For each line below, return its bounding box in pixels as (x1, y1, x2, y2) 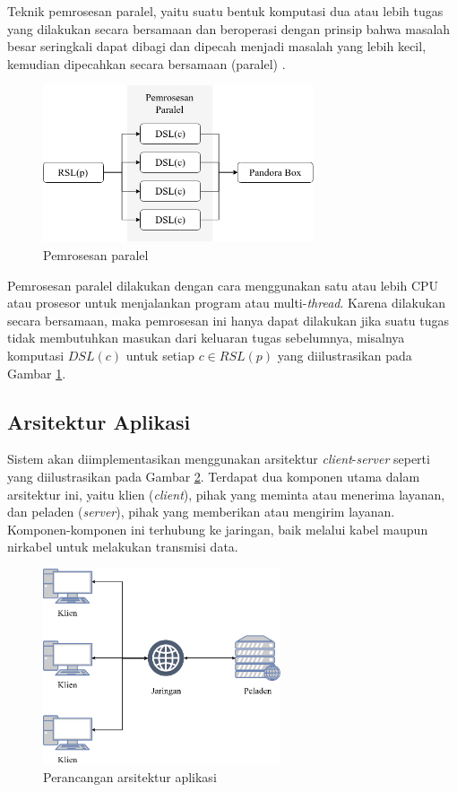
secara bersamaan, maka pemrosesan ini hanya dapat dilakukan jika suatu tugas (7, 310, 449, 329)
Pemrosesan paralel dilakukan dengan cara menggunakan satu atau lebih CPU (7, 275, 439, 294)
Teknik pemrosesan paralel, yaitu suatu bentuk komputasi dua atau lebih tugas (7, 2, 444, 20)
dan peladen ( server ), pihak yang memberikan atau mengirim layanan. (7, 502, 395, 521)
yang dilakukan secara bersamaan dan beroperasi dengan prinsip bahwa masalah (7, 19, 451, 38)
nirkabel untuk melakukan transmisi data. (7, 537, 238, 556)
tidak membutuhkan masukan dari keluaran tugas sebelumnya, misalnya (7, 328, 405, 347)
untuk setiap (125, 345, 194, 364)
